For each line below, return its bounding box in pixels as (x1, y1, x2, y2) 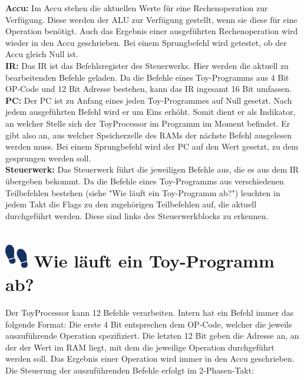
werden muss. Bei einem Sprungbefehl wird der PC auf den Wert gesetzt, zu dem (5, 140, 299, 153)
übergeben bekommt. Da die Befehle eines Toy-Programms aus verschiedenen (5, 174, 284, 187)
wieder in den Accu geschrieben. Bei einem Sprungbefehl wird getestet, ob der (5, 36, 287, 48)
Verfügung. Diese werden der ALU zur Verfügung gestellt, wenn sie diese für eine (5, 13, 298, 25)
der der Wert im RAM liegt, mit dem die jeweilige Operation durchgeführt (5, 341, 275, 353)
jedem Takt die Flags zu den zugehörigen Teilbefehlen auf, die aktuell (5, 198, 257, 210)
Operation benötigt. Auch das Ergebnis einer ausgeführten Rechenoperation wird (5, 25, 298, 37)
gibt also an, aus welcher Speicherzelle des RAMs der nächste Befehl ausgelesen (5, 128, 292, 141)
